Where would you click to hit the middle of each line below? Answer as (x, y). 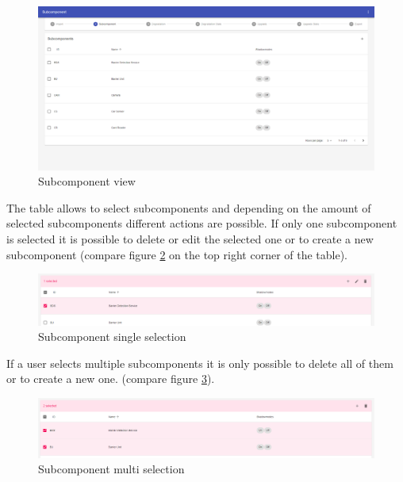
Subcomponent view (87, 181)
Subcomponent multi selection (111, 469)
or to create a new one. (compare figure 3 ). (111, 379)
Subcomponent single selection (112, 337)
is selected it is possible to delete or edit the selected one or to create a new (190, 238)
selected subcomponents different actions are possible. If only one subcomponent (202, 223)
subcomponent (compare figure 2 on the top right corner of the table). (177, 254)
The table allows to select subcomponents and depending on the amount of (189, 207)
